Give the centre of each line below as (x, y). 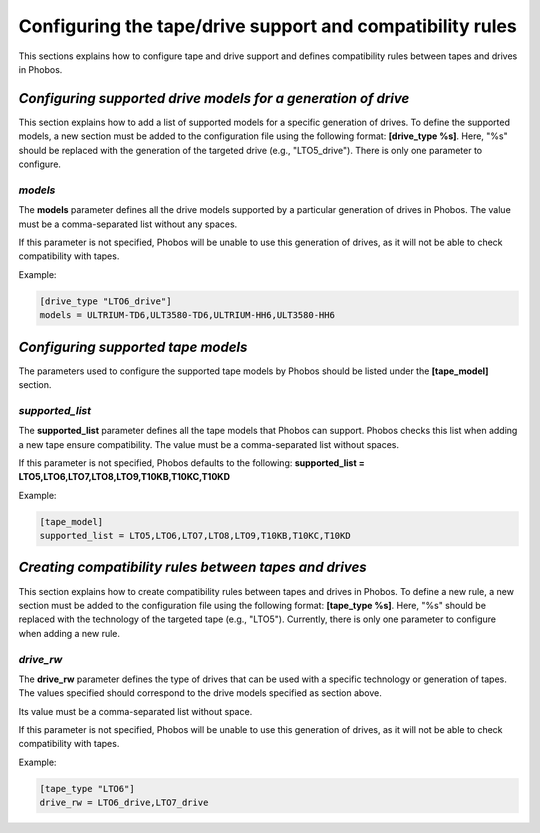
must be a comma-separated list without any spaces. (128, 224)
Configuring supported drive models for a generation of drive (214, 98)
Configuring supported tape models (133, 346)
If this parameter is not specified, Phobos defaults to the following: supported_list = (191, 462)
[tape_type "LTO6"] (87, 788)
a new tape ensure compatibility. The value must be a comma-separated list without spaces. (209, 444)
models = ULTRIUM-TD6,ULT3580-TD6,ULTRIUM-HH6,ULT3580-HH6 (187, 315)
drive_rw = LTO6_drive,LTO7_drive (124, 803)
